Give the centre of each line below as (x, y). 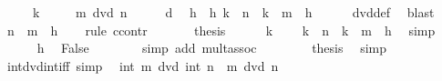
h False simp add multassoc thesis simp (212, 48)
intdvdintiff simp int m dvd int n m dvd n (143, 65)
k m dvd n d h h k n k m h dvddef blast (233, 12)
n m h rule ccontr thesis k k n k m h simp (221, 30)
